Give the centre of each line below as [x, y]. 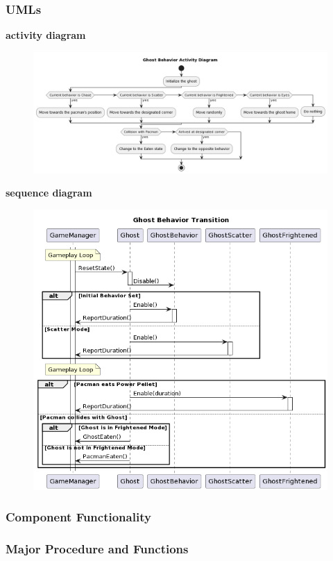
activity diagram [46, 35]
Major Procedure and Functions [97, 549]
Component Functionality [78, 517]
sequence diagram [49, 193]
